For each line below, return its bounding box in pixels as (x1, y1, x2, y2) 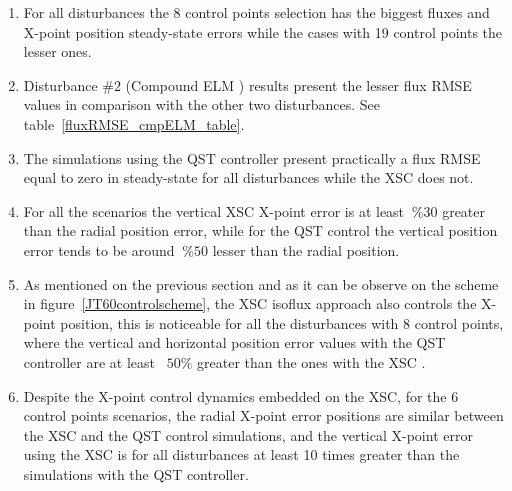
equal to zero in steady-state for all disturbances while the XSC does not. (23, 167, 474, 188)
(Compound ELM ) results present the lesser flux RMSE (125, 74, 472, 95)
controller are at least (23, 351, 156, 372)
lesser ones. (23, 41, 92, 62)
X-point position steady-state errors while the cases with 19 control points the (23, 21, 503, 42)
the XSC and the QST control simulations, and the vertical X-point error (23, 424, 473, 445)
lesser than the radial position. (212, 239, 400, 260)
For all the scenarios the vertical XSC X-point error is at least (23, 200, 405, 221)
